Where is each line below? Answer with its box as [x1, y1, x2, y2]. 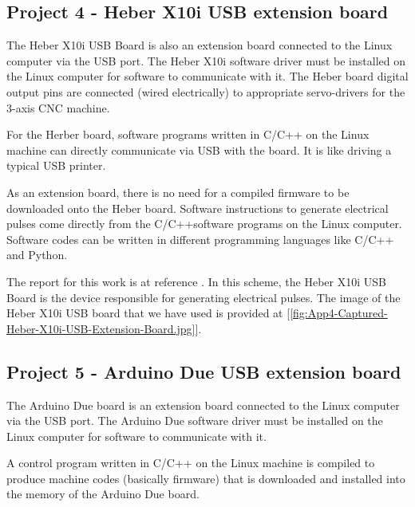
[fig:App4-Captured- [290, 305, 388, 321]
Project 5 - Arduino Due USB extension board [6, 359, 401, 383]
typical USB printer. [6, 157, 106, 174]
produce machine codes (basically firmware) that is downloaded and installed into [6, 470, 405, 486]
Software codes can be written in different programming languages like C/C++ [6, 230, 394, 247]
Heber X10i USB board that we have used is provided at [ [6, 305, 290, 321]
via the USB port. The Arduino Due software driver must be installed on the [6, 412, 383, 429]
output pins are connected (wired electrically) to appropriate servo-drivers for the [6, 83, 405, 100]
